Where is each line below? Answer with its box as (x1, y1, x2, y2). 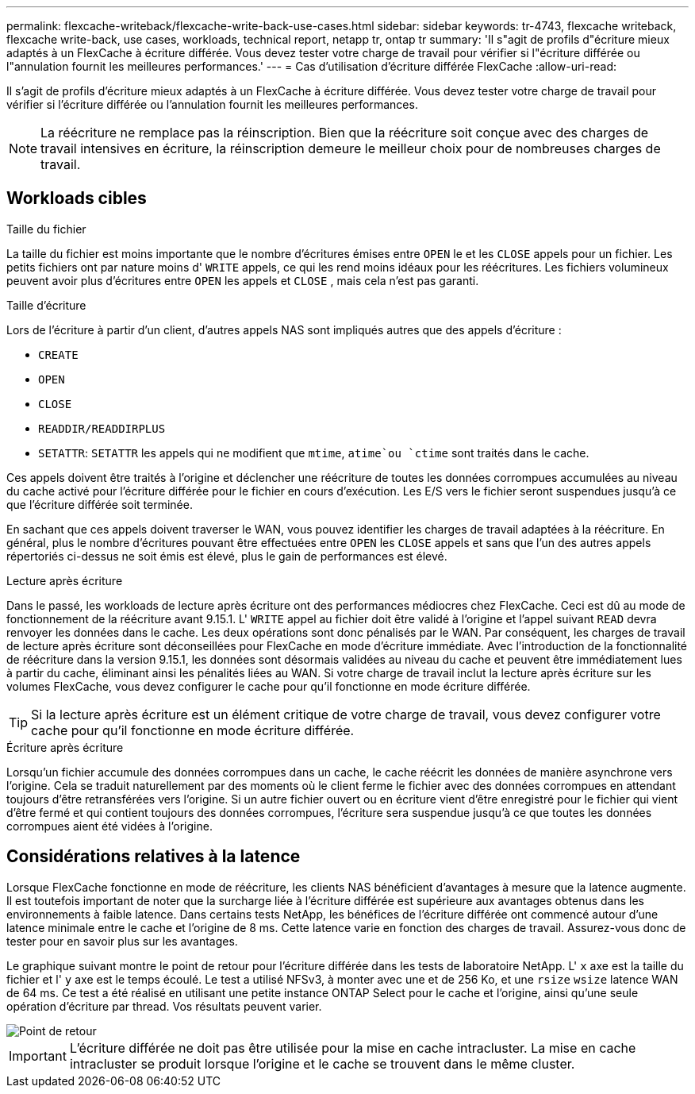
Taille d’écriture (6, 298, 86, 312)
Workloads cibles (6, 188, 147, 209)
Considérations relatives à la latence (6, 846, 301, 867)
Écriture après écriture (6, 740, 124, 754)
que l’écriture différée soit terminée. (6, 497, 193, 511)
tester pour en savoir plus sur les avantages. (6, 934, 238, 948)
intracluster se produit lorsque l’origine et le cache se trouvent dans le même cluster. (69, 1055, 575, 1072)
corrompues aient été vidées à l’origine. (6, 819, 213, 833)
